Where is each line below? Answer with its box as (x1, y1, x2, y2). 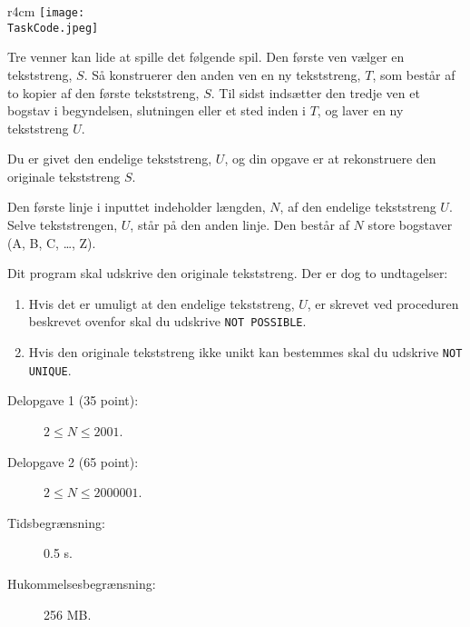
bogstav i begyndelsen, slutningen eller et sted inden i (7, 101, 306, 120)
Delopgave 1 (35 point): (7, 391, 139, 410)
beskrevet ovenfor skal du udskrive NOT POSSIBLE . (28, 312, 307, 331)
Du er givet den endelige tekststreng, (7, 149, 212, 168)
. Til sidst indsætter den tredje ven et (211, 83, 420, 102)
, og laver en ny (317, 101, 404, 120)
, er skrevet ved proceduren (307, 294, 459, 313)
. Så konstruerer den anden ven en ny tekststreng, (83, 65, 361, 84)
